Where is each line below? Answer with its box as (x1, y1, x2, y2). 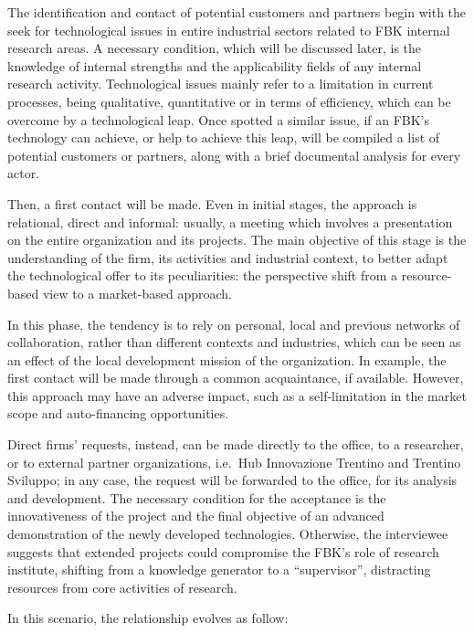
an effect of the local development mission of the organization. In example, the (7, 350, 447, 369)
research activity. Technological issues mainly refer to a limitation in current (7, 74, 434, 93)
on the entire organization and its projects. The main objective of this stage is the (7, 230, 467, 249)
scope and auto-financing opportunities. (7, 404, 229, 423)
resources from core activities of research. (7, 577, 237, 596)
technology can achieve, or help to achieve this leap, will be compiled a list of (7, 128, 440, 147)
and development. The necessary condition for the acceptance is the (7, 488, 386, 507)
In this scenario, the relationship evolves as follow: (7, 608, 289, 628)
